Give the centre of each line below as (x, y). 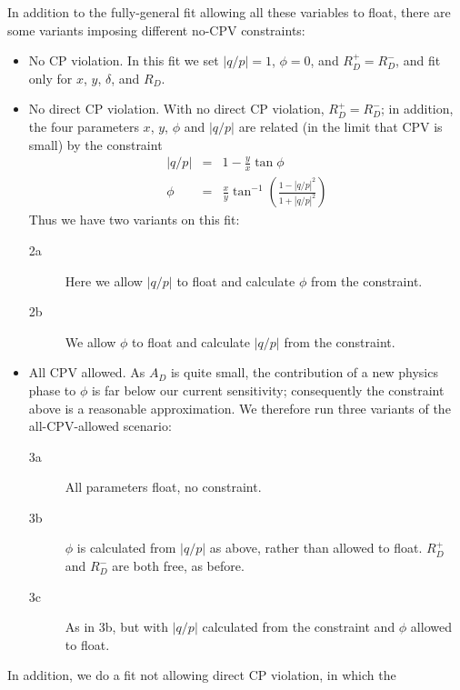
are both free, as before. (178, 566)
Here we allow (104, 280)
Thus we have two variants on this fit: (134, 220)
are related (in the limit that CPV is (340, 126)
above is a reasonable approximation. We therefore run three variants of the (240, 408)
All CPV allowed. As (87, 372)
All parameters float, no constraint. (163, 487)
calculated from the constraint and (299, 627)
